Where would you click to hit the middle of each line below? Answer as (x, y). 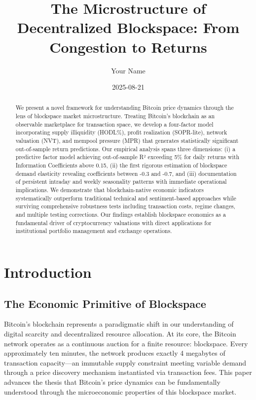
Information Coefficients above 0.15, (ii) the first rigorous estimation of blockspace (121, 165)
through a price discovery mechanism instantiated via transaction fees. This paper (128, 372)
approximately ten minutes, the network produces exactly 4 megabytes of (115, 353)
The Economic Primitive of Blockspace (105, 303)
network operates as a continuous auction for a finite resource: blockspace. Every (126, 343)
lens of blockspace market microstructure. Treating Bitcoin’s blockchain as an (115, 116)
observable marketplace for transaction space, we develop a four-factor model (114, 124)
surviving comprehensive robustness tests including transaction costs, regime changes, (125, 206)
